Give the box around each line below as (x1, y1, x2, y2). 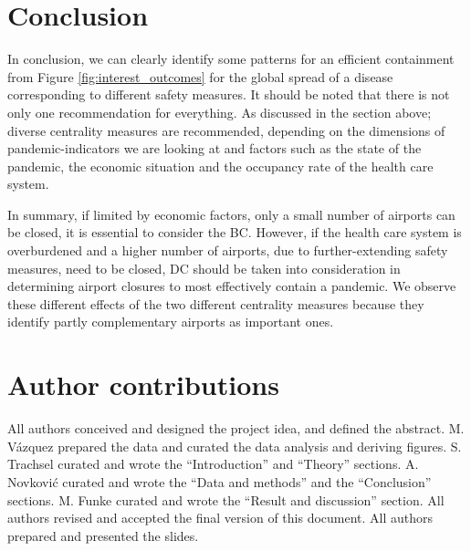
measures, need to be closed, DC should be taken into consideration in (7, 258, 401, 277)
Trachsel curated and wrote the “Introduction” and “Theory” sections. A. (7, 454, 419, 473)
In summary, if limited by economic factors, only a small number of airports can (7, 204, 455, 224)
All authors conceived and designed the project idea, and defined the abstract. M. (7, 419, 465, 438)
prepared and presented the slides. (7, 525, 199, 545)
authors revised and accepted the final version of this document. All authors (7, 508, 434, 527)
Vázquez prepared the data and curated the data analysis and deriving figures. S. (7, 436, 462, 455)
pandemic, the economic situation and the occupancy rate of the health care (7, 156, 434, 175)
